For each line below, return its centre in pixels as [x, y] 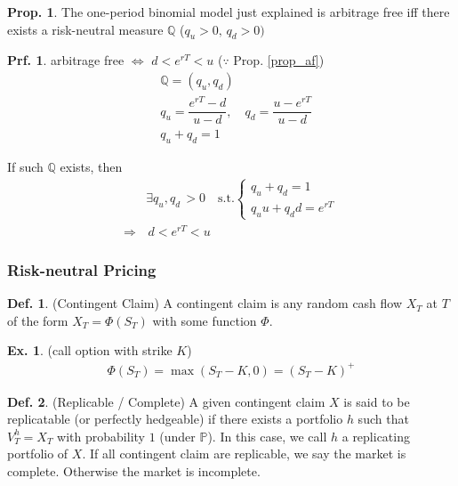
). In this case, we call [267, 436]
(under [177, 436]
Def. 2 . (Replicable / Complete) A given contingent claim [166, 401]
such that [383, 419]
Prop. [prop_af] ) [279, 60]
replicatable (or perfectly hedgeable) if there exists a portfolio [175, 419]
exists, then [91, 167]
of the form [38, 320]
